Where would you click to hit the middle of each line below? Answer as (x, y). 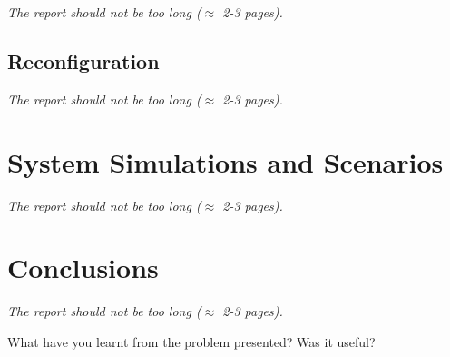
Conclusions (83, 268)
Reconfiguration (83, 60)
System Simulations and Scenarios (225, 161)
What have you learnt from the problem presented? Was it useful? (191, 341)
